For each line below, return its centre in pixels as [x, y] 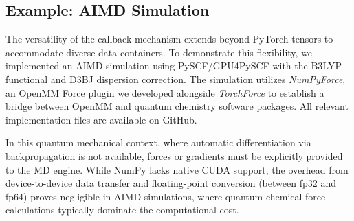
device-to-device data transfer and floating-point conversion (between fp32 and [171, 183]
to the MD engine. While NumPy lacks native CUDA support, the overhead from [177, 169]
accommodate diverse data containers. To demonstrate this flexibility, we [159, 52]
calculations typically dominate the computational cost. [122, 210]
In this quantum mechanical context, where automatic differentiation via [158, 142]
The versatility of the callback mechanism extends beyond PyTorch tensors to [169, 39]
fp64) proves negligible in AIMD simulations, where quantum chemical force [166, 196]
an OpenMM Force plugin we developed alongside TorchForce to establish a [165, 92]
